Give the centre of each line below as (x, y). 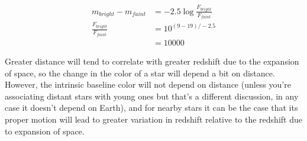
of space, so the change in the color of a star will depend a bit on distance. (140, 73)
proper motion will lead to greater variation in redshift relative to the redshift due (153, 119)
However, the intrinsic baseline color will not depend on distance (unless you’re (148, 84)
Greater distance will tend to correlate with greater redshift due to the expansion (152, 61)
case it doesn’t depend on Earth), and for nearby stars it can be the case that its (151, 108)
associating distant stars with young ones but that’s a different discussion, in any (152, 96)
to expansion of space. (45, 131)
